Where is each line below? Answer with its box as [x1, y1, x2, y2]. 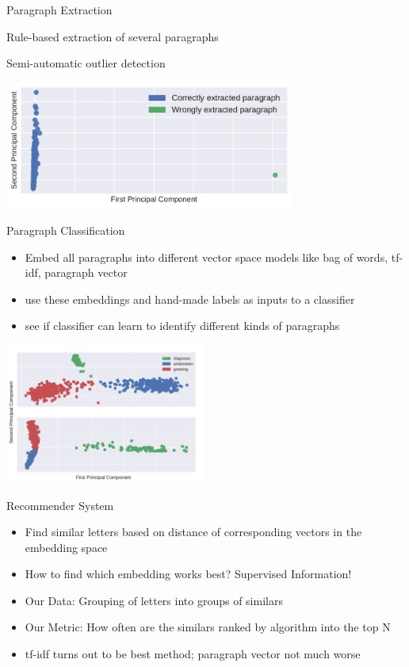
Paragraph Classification [6, 222, 125, 239]
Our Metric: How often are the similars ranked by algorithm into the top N [25, 619, 391, 635]
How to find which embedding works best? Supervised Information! [25, 565, 352, 582]
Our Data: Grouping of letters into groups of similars [25, 592, 283, 608]
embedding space [25, 539, 108, 555]
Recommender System [6, 496, 114, 513]
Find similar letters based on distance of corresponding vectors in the [25, 523, 362, 540]
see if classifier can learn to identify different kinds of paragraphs [25, 317, 340, 334]
